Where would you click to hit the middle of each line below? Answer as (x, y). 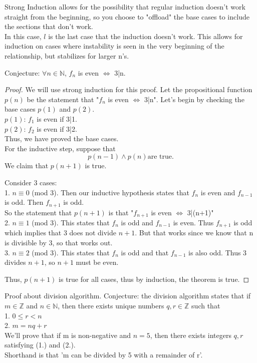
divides (15, 262)
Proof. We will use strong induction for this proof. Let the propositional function (128, 89)
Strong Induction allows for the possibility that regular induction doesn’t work (125, 7)
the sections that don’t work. (49, 26)
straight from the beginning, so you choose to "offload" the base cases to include (127, 16)
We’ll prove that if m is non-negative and (68, 335)
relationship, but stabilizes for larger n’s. (67, 55)
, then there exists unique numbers (111, 306)
